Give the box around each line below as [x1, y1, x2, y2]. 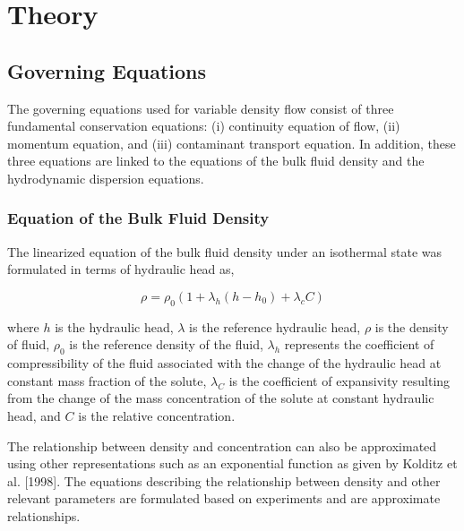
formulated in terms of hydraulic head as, [7, 260, 235, 278]
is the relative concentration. [78, 406, 236, 424]
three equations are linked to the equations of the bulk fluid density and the [7, 151, 425, 170]
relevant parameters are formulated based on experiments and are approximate [7, 489, 441, 508]
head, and [7, 406, 61, 424]
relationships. [7, 506, 81, 525]
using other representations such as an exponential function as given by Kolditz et [7, 454, 458, 473]
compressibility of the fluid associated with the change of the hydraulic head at [7, 354, 442, 373]
